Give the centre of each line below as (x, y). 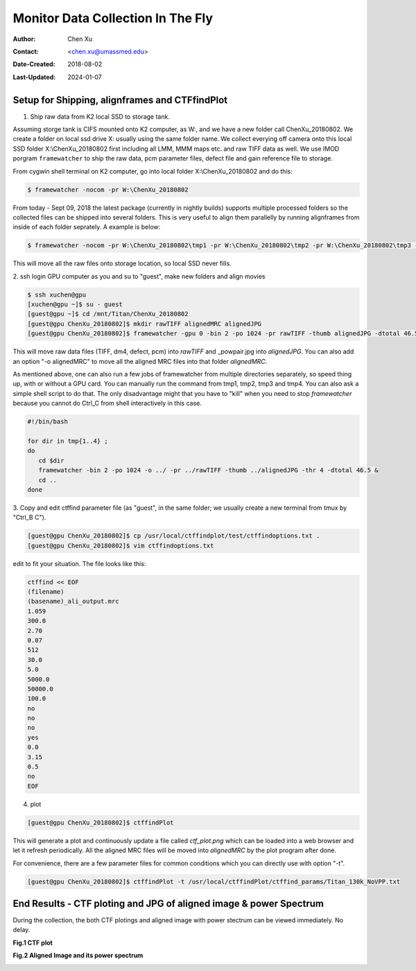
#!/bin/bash (48, 422)
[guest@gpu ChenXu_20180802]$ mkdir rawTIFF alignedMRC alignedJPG (145, 324)
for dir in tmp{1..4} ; (68, 441)
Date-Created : (34, 64)
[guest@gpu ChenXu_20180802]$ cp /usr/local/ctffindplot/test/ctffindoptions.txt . (174, 536)
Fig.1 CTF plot (33, 943)
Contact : (26, 51)
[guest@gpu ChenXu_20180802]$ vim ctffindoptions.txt (121, 546)
